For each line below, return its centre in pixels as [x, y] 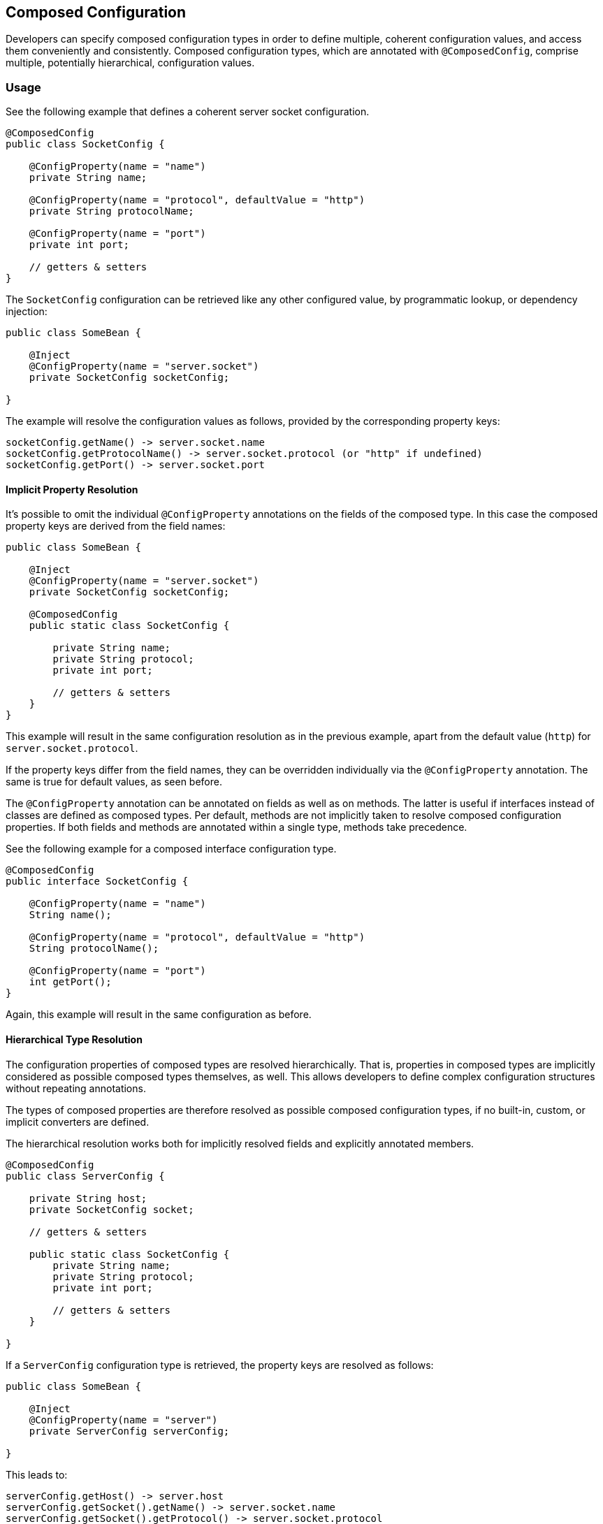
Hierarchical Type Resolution [74, 1039]
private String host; [88, 1198]
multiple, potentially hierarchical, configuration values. [130, 63]
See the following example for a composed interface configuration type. [171, 849]
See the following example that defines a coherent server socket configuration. [188, 112]
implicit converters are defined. [78, 1122]
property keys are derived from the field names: [116, 526]
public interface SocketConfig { [97, 881]
